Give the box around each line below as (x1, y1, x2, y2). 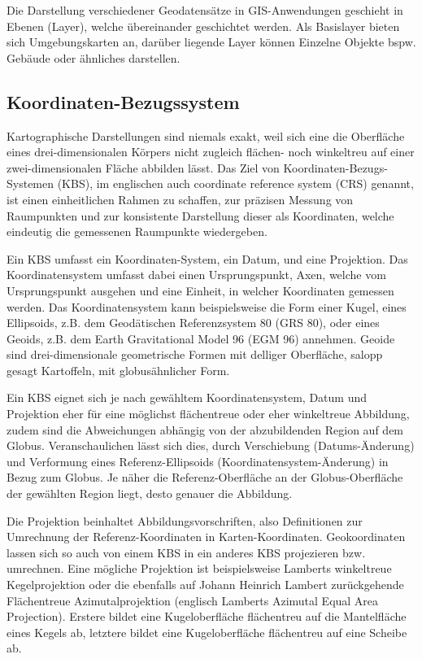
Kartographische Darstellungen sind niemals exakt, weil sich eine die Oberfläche (7, 127, 405, 144)
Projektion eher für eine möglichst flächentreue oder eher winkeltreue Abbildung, (7, 405, 410, 422)
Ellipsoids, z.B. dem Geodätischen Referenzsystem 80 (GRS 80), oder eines (7, 314, 380, 331)
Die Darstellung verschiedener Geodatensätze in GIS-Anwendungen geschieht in (7, 2, 403, 18)
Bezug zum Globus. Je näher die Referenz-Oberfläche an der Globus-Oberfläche (7, 469, 403, 486)
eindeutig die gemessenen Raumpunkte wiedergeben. (7, 223, 268, 240)
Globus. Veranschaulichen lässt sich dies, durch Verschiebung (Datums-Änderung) (7, 437, 415, 454)
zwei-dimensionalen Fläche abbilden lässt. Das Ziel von (7, 159, 280, 176)
